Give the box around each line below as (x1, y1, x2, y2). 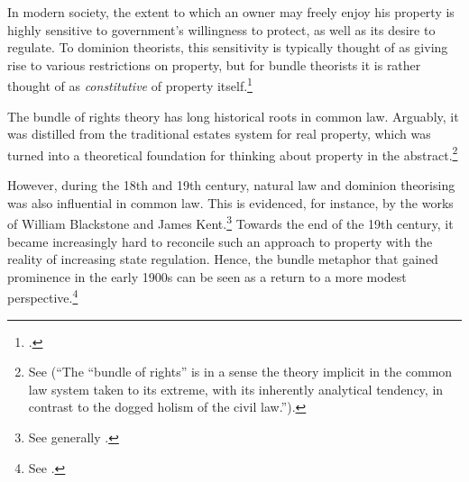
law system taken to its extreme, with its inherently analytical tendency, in (28, 379, 444, 398)
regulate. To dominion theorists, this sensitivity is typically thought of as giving (7, 38, 448, 57)
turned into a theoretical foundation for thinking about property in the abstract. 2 (7, 142, 458, 164)
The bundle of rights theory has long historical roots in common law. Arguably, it (7, 106, 459, 125)
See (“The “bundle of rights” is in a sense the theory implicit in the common (28, 362, 453, 381)
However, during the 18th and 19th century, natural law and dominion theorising (7, 176, 455, 195)
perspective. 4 (7, 286, 78, 306)
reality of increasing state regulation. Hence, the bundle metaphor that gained (7, 250, 438, 268)
